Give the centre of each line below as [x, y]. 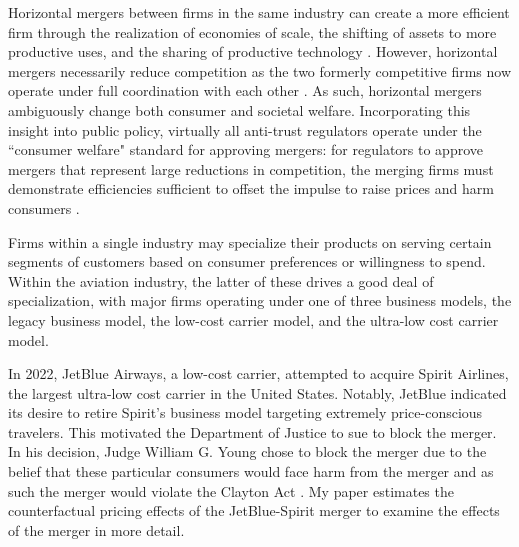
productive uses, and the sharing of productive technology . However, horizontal [253, 51]
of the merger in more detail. [96, 529]
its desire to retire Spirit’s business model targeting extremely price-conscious [245, 412]
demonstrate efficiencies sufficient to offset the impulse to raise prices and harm [251, 188]
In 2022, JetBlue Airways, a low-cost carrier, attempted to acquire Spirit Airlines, [258, 373]
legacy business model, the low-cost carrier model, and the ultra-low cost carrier [253, 319]
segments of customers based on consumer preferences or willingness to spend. [247, 261]
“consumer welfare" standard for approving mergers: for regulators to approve [245, 149]
